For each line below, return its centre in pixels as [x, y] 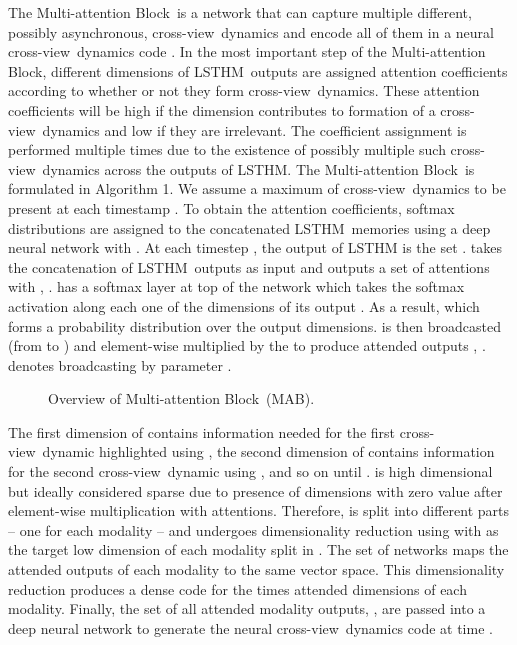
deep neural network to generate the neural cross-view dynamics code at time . [250, 627]
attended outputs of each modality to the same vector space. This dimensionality [256, 569]
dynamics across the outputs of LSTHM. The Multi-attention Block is [258, 168]
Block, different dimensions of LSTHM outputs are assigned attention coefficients [258, 70]
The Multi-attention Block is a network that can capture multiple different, [240, 12]
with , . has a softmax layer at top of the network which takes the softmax [236, 286]
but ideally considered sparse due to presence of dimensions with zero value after [255, 490]
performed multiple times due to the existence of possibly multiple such [227, 149]
